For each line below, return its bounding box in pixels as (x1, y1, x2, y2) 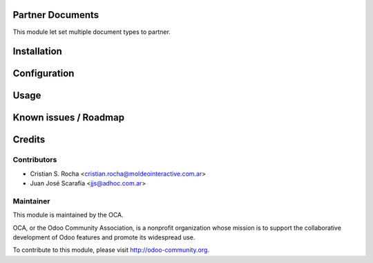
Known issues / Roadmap (12, 111, 124, 124)
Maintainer (12, 196, 50, 206)
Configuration (12, 68, 75, 80)
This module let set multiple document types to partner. (12, 28, 171, 36)
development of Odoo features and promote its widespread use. (12, 233, 195, 242)
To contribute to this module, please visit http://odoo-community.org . (12, 246, 210, 254)
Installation (12, 46, 62, 57)
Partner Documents (12, 9, 99, 21)
